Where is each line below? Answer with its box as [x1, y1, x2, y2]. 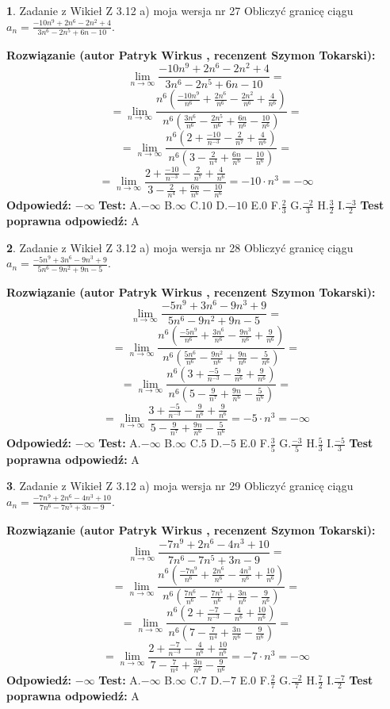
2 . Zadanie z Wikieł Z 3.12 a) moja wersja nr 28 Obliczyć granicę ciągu [6, 239, 354, 255]
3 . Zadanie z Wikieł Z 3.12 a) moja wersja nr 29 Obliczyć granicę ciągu [6, 477, 354, 494]
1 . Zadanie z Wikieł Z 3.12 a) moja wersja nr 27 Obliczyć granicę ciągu [6, 2, 354, 18]
